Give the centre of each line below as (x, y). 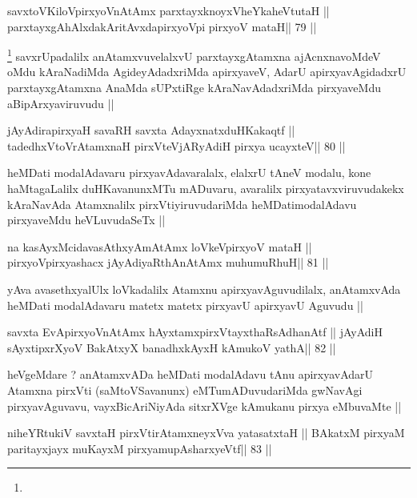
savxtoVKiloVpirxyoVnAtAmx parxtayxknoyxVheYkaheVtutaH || (168, 10)
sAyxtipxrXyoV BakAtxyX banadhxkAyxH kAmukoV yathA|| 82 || (172, 347)
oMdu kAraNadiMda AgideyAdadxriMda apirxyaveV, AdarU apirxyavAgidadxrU (207, 72)
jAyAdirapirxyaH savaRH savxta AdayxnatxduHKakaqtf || (151, 130)
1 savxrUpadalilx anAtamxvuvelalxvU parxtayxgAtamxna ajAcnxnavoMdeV (194, 55)
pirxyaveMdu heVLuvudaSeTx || (86, 220)
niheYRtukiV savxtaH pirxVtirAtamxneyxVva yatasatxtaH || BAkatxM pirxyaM (206, 433)
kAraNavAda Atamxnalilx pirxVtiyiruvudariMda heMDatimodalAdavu (182, 204)
